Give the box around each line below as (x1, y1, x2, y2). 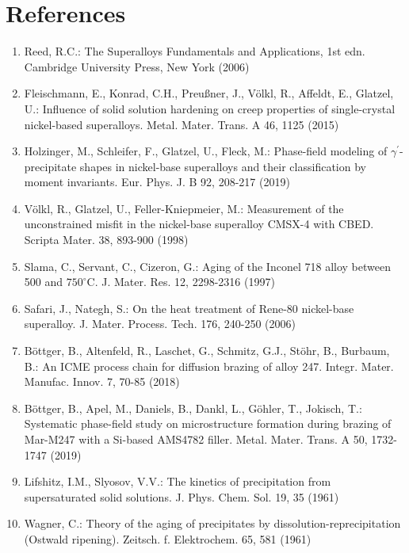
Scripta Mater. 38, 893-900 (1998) (24, 231, 189, 248)
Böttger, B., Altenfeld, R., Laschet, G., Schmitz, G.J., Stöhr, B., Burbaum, (24, 342, 390, 359)
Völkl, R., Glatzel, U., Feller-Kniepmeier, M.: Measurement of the (24, 200, 344, 216)
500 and (24, 273, 63, 290)
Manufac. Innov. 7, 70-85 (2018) (24, 373, 180, 390)
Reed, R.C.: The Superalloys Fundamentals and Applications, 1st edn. (24, 43, 365, 59)
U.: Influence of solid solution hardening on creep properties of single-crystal (24, 100, 396, 116)
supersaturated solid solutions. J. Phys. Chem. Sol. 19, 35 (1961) (24, 488, 339, 505)
